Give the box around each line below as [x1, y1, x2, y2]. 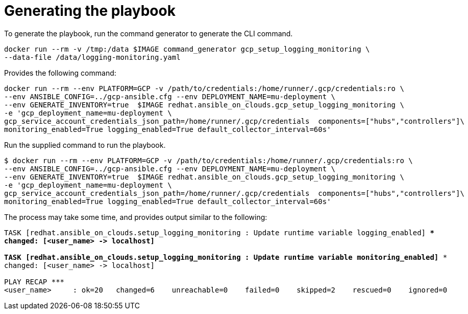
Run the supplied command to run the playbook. [4, 140, 166, 149]
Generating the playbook [4, 2, 176, 19]
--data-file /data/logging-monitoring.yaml [4, 53, 181, 61]
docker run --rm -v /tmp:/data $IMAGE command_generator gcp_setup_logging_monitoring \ [4, 44, 370, 53]
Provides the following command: [4, 68, 116, 77]
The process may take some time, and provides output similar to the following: [4, 212, 267, 221]
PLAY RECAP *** [4, 277, 65, 286]
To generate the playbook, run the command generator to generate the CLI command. [4, 29, 293, 38]
